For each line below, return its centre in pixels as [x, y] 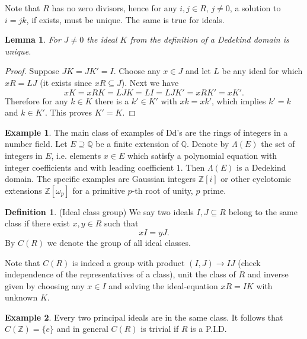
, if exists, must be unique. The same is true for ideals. [125, 19]
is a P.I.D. [209, 329]
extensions [23, 190]
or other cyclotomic [256, 179]
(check [249, 262]
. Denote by [208, 144]
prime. [215, 190]
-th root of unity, [162, 190]
